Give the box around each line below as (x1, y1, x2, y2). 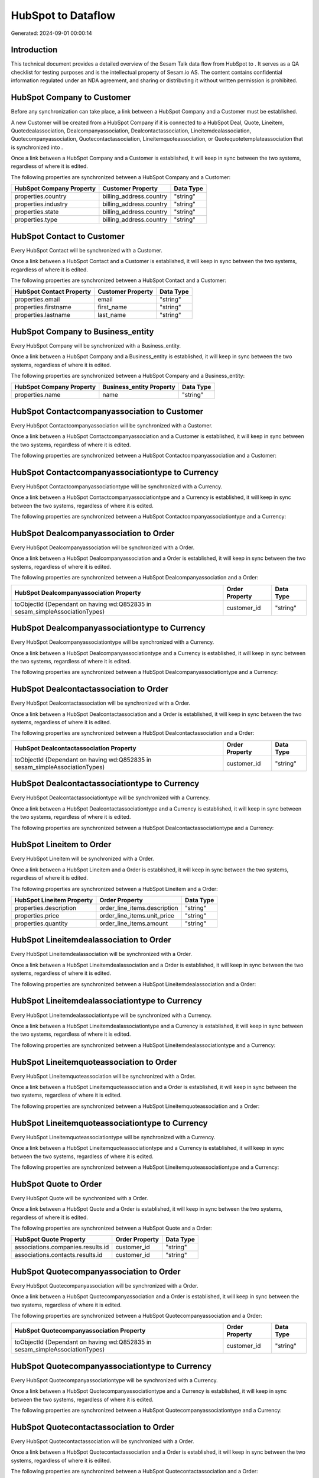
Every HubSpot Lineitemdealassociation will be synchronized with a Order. (11, 951, 192, 958)
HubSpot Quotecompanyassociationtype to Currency (11, 1361, 212, 1371)
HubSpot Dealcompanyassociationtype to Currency (11, 623, 206, 633)
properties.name (14, 391, 61, 399)
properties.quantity (14, 919, 68, 928)
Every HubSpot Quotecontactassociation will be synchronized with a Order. (11, 1438, 194, 1445)
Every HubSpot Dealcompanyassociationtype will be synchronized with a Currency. (11, 638, 214, 646)
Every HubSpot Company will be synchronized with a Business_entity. (11, 342, 181, 349)
